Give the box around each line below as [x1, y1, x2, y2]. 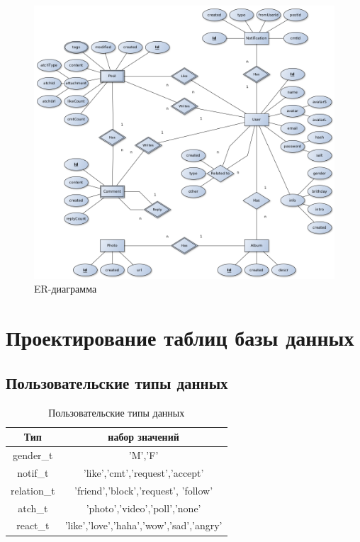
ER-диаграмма [34, 281, 97, 296]
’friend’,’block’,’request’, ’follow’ [74, 482, 213, 497]
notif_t [17, 465, 49, 480]
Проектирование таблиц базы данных [6, 323, 354, 352]
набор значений [108, 429, 179, 444]
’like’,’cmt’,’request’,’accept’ [83, 465, 204, 480]
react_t [16, 518, 50, 533]
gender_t [13, 448, 53, 463]
